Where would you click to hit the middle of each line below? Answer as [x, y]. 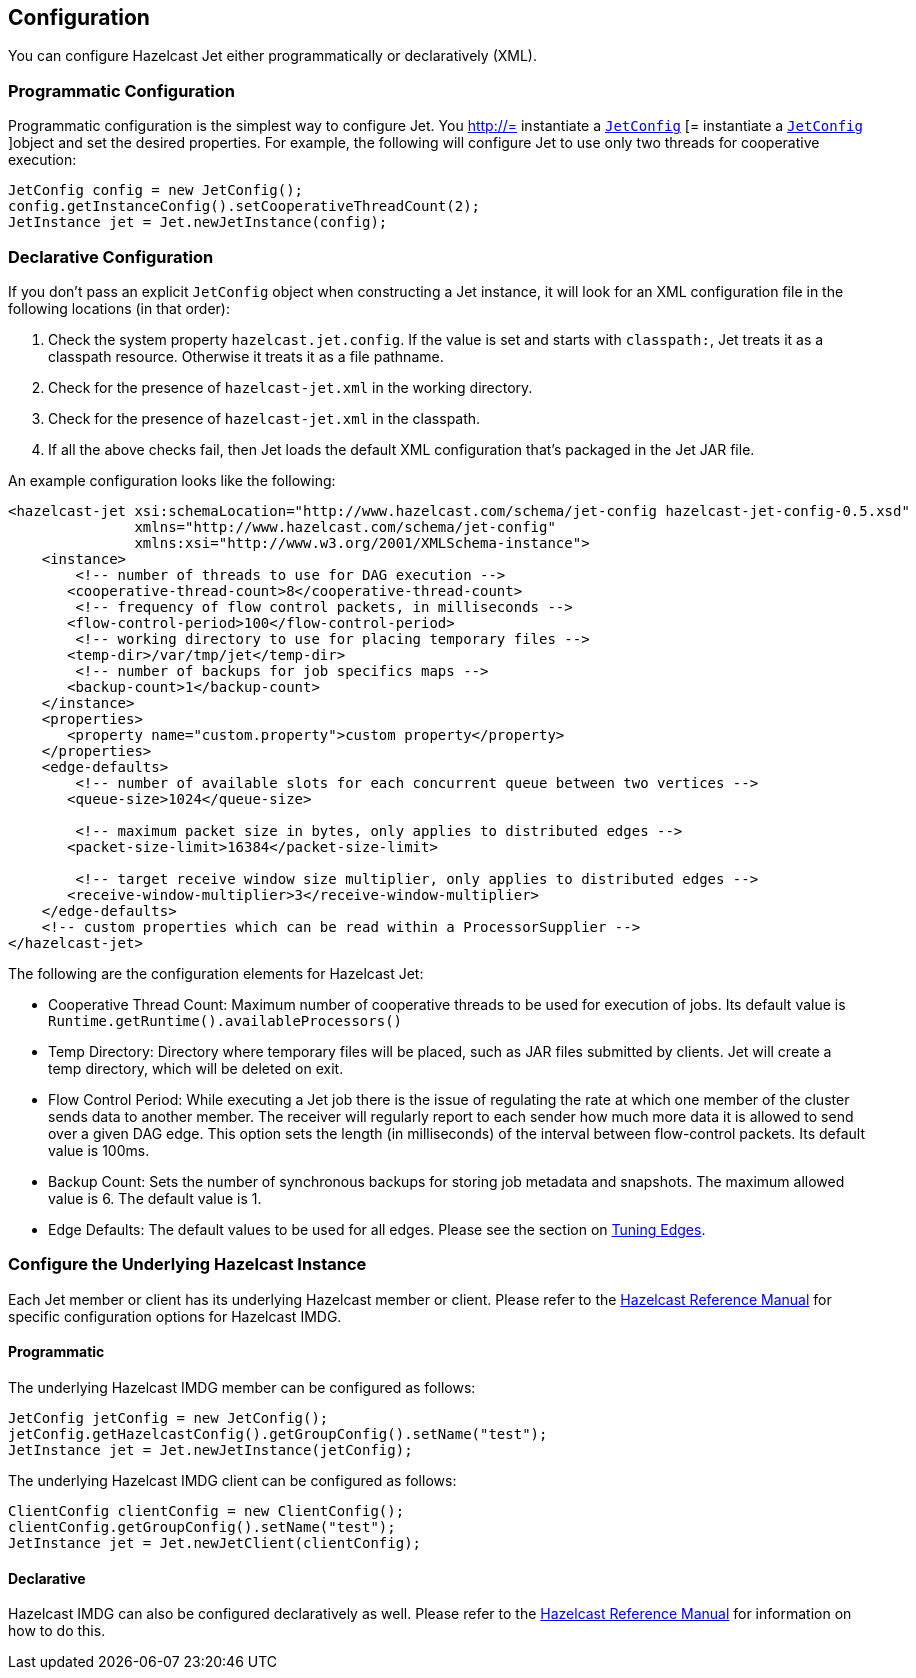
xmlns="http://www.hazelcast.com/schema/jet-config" [345, 526]
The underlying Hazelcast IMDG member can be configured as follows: [242, 1387]
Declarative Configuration [111, 256]
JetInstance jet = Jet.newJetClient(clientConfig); [215, 1542]
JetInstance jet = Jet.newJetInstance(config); [198, 222]
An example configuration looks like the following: [172, 480]
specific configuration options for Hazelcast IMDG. [175, 1316]
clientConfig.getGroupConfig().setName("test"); [202, 1526]
